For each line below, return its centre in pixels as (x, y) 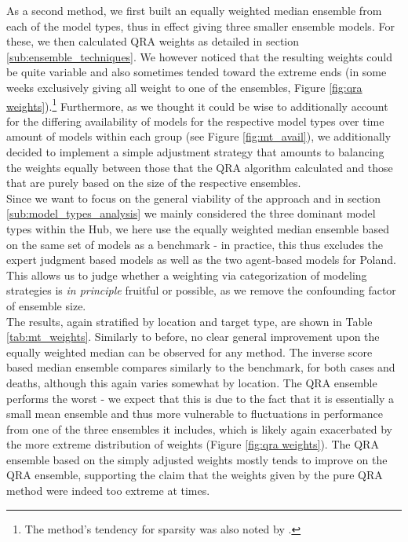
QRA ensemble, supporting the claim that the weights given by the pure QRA (195, 475)
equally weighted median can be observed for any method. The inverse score (189, 352)
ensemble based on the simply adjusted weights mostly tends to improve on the (197, 459)
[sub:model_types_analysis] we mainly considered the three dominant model (191, 213)
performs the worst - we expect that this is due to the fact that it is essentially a (200, 398)
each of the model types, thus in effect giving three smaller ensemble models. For (200, 26)
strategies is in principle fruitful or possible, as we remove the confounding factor (201, 290)
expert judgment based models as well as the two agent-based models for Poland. (201, 260)
